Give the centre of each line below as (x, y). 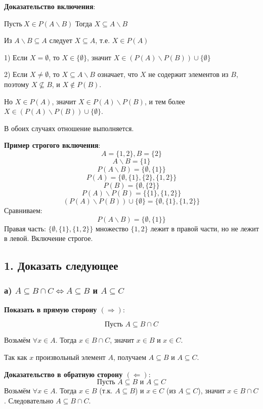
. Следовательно (29, 400)
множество (112, 228)
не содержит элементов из (188, 74)
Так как (16, 357)
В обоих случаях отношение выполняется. (69, 128)
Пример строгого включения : (52, 145)
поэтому (17, 84)
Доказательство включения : (50, 6)
